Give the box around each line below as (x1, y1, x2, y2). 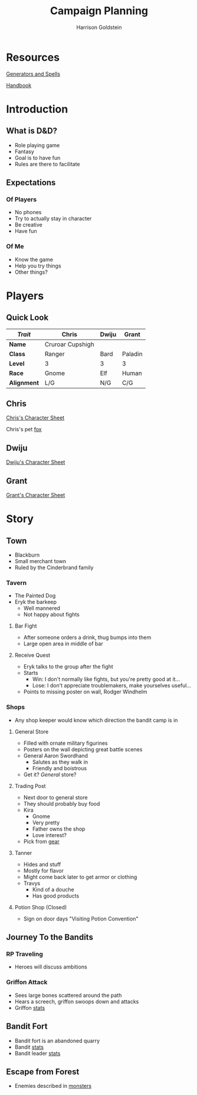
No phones (14, 209, 42, 216)
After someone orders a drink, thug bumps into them (23, 634, 152, 641)
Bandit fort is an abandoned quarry (14, 1037, 100, 1044)
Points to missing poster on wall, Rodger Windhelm (23, 688, 147, 696)
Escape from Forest (6, 1067, 80, 1077)
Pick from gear (23, 838, 60, 845)
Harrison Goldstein (76, 24, 122, 31)
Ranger (44, 350, 65, 358)
